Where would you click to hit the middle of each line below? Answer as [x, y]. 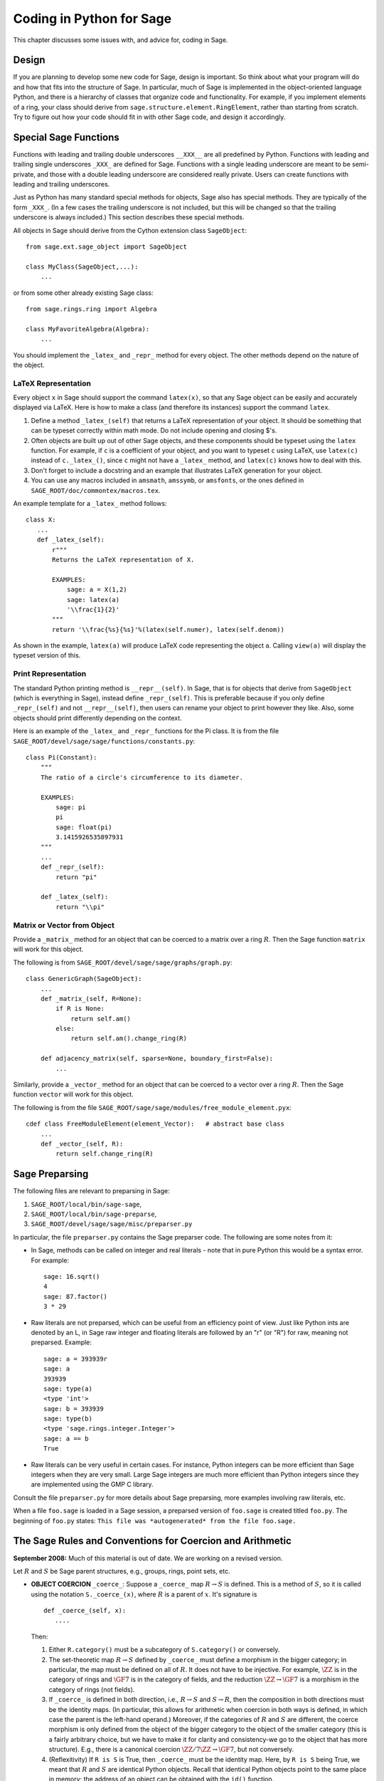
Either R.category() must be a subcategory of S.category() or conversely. [164, 1650]
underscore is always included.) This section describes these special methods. [129, 217]
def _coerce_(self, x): [85, 1611]
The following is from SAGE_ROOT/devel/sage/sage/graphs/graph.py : [123, 962]
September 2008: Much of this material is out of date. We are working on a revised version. [148, 1558]
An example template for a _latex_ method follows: [90, 503]
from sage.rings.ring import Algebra [92, 309]
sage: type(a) [68, 1388]
